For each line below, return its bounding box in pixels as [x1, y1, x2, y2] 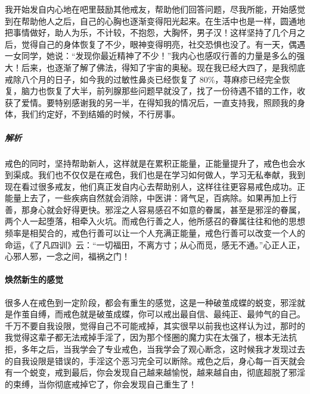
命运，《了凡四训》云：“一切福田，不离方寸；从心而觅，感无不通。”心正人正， [5, 238, 305, 251]
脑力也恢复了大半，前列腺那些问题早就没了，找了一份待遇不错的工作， [21, 85, 297, 97]
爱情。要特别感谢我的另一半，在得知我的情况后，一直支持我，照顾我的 [21, 96, 297, 108]
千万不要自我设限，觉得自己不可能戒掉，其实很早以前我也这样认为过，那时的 [5, 319, 305, 332]
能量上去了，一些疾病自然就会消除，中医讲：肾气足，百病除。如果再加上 [5, 192, 289, 204]
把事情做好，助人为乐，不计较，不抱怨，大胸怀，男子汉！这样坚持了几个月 [5, 26, 297, 39]
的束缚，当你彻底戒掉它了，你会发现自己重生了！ [5, 377, 197, 390]
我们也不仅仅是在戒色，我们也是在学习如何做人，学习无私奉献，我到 [38, 168, 305, 181]
